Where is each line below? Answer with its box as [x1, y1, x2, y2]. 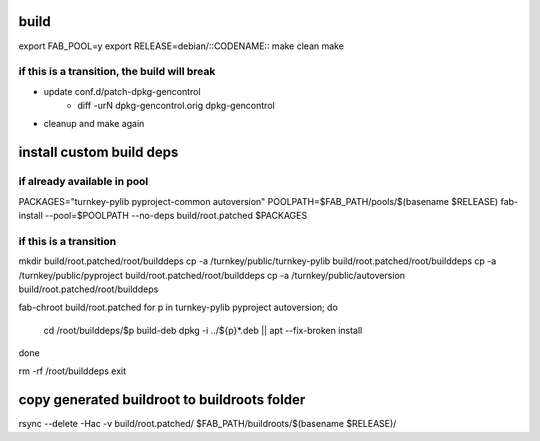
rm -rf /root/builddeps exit [18, 365, 127, 377]
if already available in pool [18, 175, 149, 189]
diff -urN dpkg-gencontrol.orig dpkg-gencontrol [77, 100, 275, 112]
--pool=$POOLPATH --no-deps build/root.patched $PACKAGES [45, 209, 308, 221]
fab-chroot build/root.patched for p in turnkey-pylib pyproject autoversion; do [18, 301, 339, 314]
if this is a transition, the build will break [18, 65, 216, 79]
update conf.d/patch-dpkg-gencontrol [43, 85, 201, 97]
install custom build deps [18, 144, 179, 161]
